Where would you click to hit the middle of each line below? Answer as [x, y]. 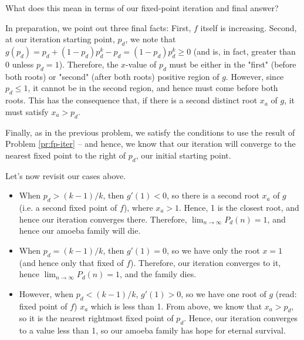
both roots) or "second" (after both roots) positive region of [112, 76]
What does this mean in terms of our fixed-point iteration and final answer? [142, 8]
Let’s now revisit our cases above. [66, 175]
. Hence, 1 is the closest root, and [239, 207]
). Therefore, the [89, 64]
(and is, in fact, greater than [244, 51]
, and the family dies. [158, 274]
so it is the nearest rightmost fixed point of [96, 318]
